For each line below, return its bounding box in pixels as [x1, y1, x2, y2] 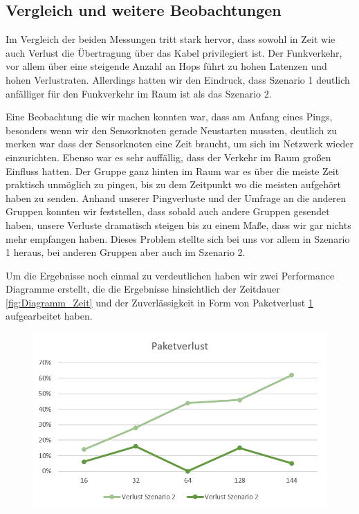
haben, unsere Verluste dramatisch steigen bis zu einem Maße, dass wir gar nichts [6, 217, 351, 232]
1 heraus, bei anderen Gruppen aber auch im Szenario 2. [6, 245, 246, 259]
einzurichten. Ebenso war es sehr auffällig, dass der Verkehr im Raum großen [6, 149, 331, 164]
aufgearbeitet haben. [6, 309, 93, 323]
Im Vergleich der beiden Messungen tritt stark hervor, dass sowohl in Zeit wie [6, 32, 335, 46]
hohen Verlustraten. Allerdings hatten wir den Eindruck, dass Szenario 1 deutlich [6, 72, 350, 86]
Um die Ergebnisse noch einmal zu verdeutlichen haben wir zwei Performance [6, 268, 335, 282]
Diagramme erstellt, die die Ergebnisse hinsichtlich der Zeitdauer [6, 282, 280, 296]
